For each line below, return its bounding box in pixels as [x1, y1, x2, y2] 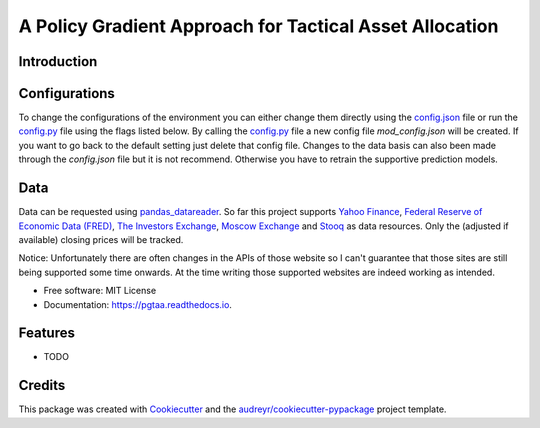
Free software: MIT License [43, 285, 157, 297]
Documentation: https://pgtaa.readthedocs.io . [43, 298, 232, 310]
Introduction [18, 53, 98, 70]
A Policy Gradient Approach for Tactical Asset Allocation [18, 15, 499, 37]
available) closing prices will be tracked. [18, 233, 184, 245]
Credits [18, 377, 66, 394]
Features [18, 325, 75, 342]
